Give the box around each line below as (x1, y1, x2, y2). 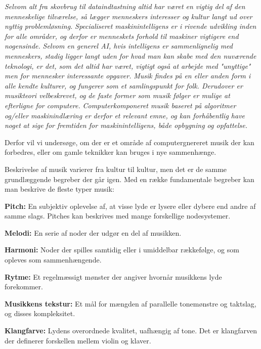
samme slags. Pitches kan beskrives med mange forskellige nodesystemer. (5, 210, 231, 221)
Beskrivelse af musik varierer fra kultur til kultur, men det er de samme (5, 163, 227, 174)
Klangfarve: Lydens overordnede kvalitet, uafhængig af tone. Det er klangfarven (5, 325, 257, 336)
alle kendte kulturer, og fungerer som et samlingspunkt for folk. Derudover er (5, 80, 243, 91)
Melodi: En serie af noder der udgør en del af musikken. (5, 227, 182, 238)
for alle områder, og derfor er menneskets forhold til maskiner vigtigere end (5, 30, 239, 41)
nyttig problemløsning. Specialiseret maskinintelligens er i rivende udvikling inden (5, 21, 256, 31)
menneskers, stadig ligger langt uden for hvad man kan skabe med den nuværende (5, 50, 256, 61)
